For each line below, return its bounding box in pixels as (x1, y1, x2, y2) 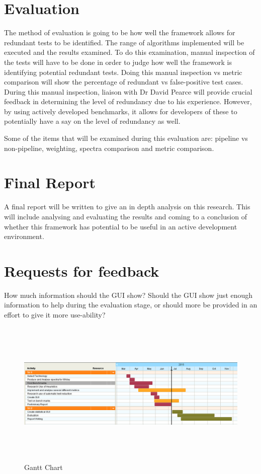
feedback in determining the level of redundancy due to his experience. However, (4, 96, 252, 107)
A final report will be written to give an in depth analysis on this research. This (4, 201, 250, 212)
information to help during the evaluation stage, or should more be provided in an (4, 299, 257, 310)
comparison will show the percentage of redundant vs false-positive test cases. (4, 76, 243, 87)
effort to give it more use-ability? (4, 309, 106, 320)
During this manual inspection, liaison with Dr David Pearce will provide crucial (4, 86, 252, 97)
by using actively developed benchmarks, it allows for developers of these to (4, 106, 237, 116)
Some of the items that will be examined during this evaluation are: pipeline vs (4, 133, 248, 143)
